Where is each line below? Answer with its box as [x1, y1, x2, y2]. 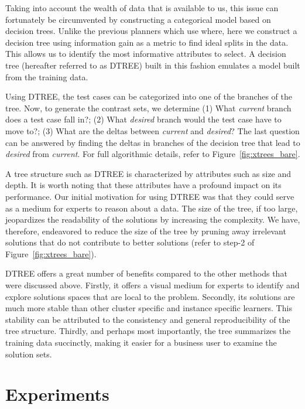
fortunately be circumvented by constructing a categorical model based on [5, 13, 271, 25]
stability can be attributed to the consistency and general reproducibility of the [5, 313, 290, 325]
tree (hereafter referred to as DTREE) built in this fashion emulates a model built [5, 59, 300, 71]
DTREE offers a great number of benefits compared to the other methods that [5, 267, 287, 280]
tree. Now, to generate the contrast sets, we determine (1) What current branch [5, 101, 292, 114]
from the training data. [5, 70, 88, 83]
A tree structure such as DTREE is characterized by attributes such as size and [5, 167, 292, 179]
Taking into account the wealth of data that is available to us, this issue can [5, 2, 279, 13]
